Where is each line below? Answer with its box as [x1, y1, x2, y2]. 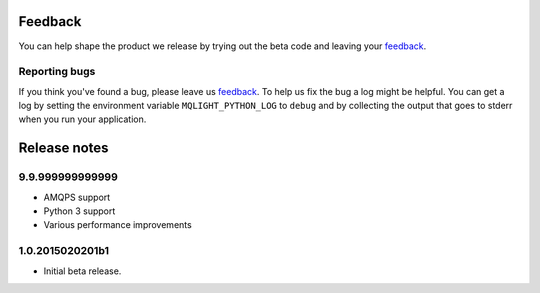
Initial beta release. [43, 265, 122, 277]
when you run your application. [18, 113, 147, 125]
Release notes [18, 140, 109, 157]
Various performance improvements [43, 219, 192, 231]
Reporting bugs [18, 65, 96, 79]
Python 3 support [43, 205, 116, 217]
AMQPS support [43, 191, 111, 203]
